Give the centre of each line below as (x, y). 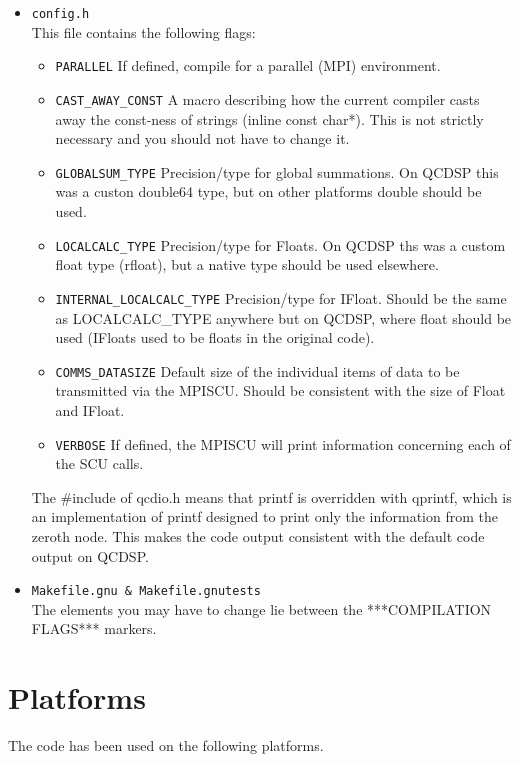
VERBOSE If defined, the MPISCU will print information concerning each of (283, 443)
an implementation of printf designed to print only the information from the (264, 516)
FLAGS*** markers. (94, 628)
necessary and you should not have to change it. (202, 138)
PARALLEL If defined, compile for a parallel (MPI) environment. (248, 65)
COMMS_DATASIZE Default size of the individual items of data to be (257, 370)
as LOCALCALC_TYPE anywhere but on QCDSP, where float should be (283, 317)
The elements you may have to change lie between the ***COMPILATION (261, 608)
